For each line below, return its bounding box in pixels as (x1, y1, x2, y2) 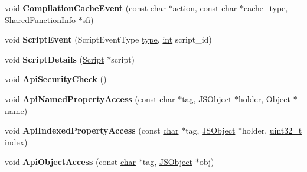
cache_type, (243, 2, 288, 14)
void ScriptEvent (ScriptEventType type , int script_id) (5, 33, 212, 46)
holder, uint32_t (242, 124, 302, 137)
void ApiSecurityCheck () (5, 73, 107, 85)
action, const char (172, 2, 237, 14)
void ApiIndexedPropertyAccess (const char (5, 124, 179, 137)
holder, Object (239, 92, 290, 105)
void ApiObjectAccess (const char (5, 155, 136, 168)
